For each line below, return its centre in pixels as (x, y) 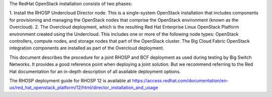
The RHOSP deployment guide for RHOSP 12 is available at (70, 80)
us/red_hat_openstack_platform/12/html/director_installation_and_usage (84, 87)
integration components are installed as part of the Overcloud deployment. (87, 48)
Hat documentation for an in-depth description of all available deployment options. (95, 71)
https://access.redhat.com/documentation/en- (180, 80)
